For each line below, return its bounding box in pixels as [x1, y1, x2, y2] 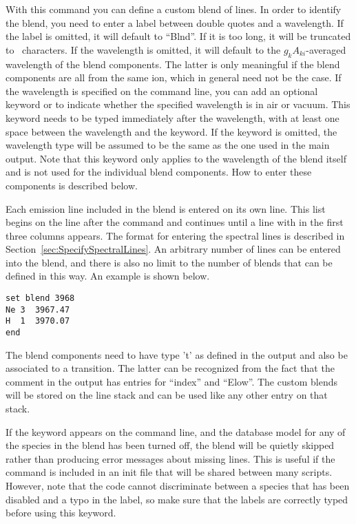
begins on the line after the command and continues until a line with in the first [6, 215, 344, 229]
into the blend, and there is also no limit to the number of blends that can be [6, 255, 333, 269]
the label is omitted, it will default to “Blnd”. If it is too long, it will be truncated [6, 29, 351, 43]
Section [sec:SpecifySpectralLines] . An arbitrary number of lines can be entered [6, 242, 341, 256]
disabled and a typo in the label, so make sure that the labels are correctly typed [6, 492, 348, 506]
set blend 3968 [6, 293, 75, 304]
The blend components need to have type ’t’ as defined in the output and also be [6, 347, 348, 361]
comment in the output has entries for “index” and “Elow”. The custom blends [6, 374, 338, 388]
